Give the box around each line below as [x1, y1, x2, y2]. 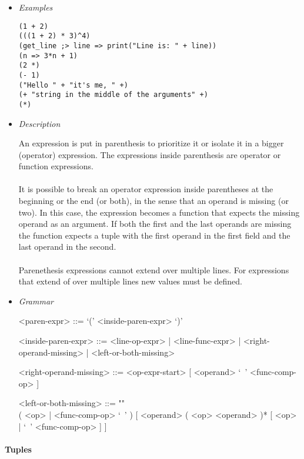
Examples [18, 1, 53, 13]
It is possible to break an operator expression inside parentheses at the [18, 183, 273, 195]
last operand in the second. [18, 240, 116, 253]
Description [18, 117, 61, 129]
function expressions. [18, 160, 93, 172]
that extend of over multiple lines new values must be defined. [18, 275, 242, 287]
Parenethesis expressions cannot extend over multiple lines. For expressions [18, 263, 289, 276]
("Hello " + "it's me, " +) [18, 81, 128, 89]
